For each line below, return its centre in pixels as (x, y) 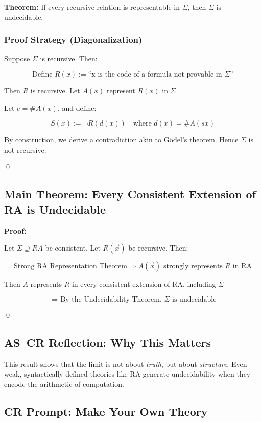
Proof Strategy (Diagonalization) (73, 40)
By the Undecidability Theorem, (111, 299)
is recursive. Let (55, 90)
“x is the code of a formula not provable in (155, 75)
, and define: (77, 107)
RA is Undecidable (55, 209)
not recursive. (25, 149)
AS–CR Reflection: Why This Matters (108, 342)
